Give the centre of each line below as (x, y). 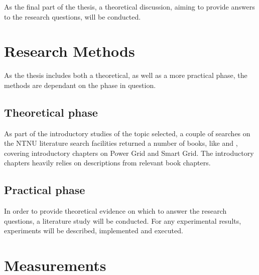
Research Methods (70, 51)
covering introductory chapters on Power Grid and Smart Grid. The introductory (129, 153)
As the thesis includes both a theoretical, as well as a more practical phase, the (126, 75)
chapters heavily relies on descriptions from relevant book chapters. (107, 163)
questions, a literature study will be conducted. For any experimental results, (123, 220)
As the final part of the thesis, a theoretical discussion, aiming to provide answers (129, 7)
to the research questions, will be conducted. (73, 16)
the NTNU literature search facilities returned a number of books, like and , (121, 143)
